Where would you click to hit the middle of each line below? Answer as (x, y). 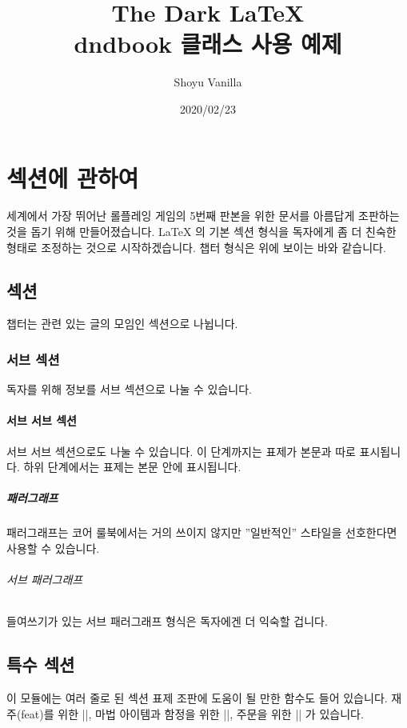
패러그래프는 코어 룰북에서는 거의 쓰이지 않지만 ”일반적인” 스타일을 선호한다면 (202, 532)
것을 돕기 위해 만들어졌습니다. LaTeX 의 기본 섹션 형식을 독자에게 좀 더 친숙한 (202, 232)
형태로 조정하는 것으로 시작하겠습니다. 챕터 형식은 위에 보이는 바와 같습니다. (196, 247)
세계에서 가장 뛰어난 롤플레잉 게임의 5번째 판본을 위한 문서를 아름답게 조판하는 (203, 216)
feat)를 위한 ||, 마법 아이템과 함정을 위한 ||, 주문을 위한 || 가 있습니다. (192, 713)
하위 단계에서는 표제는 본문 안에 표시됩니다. (132, 467)
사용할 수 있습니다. (53, 548)
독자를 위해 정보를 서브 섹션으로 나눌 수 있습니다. (130, 389)
